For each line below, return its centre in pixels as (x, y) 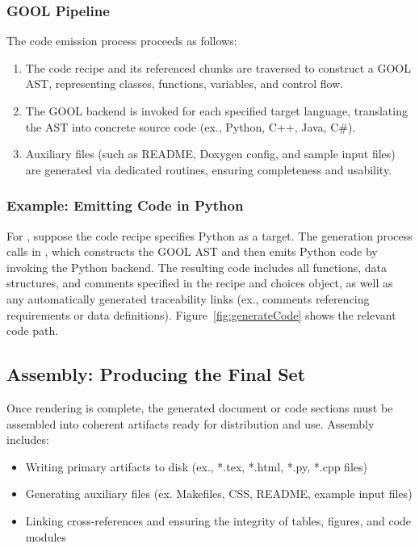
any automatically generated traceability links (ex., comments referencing (188, 298)
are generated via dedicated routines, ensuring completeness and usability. (209, 169)
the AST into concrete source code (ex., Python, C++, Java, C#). (191, 126)
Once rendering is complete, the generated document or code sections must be (200, 407)
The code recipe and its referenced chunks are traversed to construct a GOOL (218, 67)
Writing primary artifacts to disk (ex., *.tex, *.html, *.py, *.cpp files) (196, 466)
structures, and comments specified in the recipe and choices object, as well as (200, 283)
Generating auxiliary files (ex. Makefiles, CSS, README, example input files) (219, 494)
